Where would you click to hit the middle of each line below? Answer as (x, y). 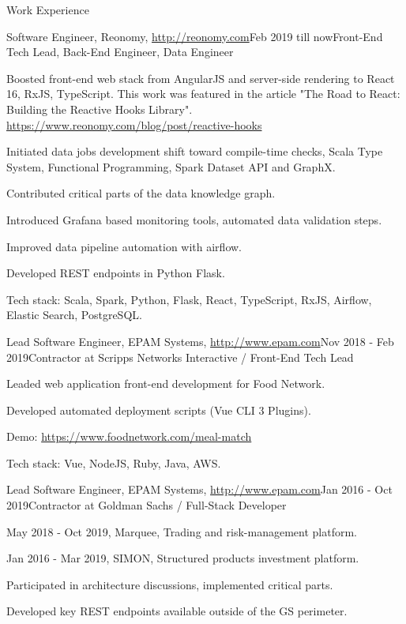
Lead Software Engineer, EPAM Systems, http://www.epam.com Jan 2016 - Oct (199, 489)
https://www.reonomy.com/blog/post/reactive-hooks (134, 124)
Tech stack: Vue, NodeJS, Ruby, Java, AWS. (114, 462)
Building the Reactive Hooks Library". (100, 109)
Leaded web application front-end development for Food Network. (166, 383)
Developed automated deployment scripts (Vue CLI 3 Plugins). (159, 410)
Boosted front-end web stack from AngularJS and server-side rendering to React (201, 78)
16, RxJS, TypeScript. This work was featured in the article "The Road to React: (203, 94)
